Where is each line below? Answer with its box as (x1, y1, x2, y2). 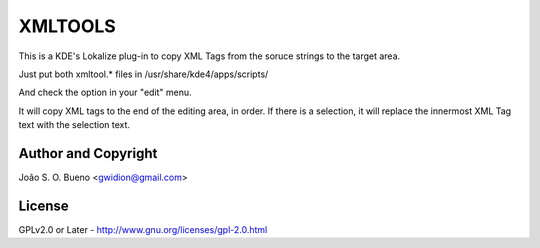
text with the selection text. (18, 119, 130, 131)
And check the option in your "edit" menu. (18, 86, 192, 99)
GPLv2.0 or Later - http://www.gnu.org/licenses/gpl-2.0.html (18, 223, 268, 235)
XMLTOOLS (18, 15, 117, 37)
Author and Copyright (18, 145, 158, 162)
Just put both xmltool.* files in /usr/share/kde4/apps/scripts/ (18, 68, 269, 80)
